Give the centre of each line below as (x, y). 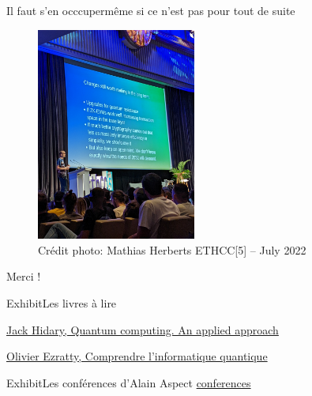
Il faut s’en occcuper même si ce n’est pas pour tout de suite (151, 10)
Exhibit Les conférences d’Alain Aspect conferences (129, 382)
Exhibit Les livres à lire (62, 302)
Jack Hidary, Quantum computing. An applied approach (143, 329)
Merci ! (24, 276)
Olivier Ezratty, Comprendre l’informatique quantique (137, 356)
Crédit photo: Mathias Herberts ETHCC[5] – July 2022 (172, 249)
